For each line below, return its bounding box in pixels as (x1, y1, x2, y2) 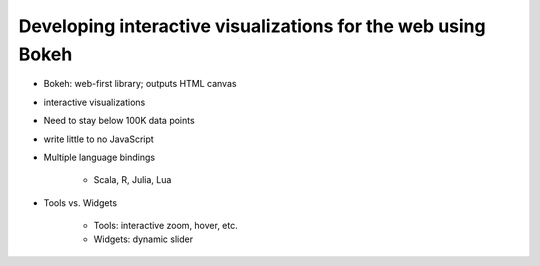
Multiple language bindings (43, 151, 155, 163)
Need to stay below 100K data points (43, 115, 195, 127)
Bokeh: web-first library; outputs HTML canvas (43, 78, 237, 90)
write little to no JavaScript (43, 133, 154, 145)
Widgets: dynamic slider (93, 233, 194, 245)
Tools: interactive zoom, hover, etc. (93, 220, 239, 232)
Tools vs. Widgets (43, 196, 118, 209)
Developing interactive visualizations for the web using (18, 15, 486, 37)
